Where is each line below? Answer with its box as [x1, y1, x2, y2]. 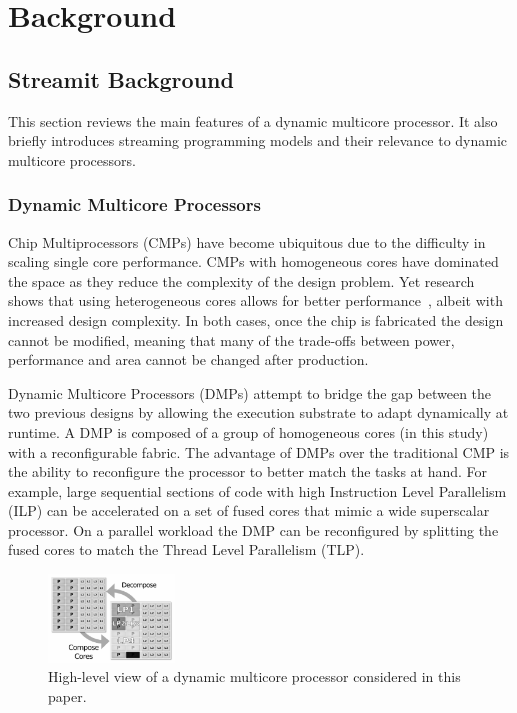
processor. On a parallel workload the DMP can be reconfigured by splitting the [8, 519, 499, 540]
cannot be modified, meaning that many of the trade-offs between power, [8, 329, 455, 350]
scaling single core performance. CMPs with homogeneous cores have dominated [8, 251, 499, 272]
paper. [48, 686, 87, 707]
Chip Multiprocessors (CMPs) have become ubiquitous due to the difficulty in [8, 231, 486, 252]
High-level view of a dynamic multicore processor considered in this [48, 666, 461, 687]
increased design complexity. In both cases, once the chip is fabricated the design [8, 309, 504, 330]
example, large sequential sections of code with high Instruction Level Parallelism [8, 480, 507, 501]
